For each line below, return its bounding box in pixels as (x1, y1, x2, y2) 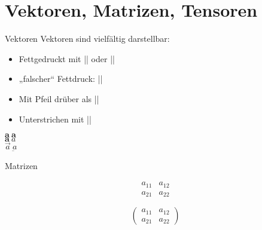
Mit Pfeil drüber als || (19, 92, 99, 105)
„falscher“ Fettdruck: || (19, 72, 103, 85)
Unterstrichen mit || (19, 112, 92, 125)
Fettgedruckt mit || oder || (19, 52, 115, 65)
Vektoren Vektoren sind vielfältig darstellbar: (5, 32, 170, 45)
